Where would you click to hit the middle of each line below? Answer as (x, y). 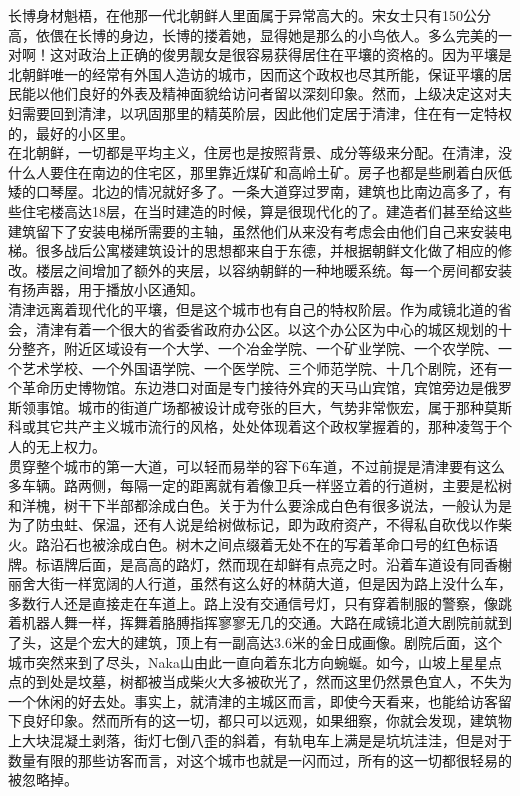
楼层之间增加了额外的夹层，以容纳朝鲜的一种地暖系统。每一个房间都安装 (273, 269)
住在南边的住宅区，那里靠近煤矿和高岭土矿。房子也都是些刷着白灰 (280, 171)
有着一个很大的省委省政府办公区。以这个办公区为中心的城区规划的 (280, 328)
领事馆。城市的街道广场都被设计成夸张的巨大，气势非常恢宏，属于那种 (252, 406)
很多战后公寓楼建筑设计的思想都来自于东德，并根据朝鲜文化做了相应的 (266, 250)
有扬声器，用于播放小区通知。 (106, 289)
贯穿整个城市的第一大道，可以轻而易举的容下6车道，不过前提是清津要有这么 (256, 465)
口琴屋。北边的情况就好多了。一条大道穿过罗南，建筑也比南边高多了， (266, 191)
